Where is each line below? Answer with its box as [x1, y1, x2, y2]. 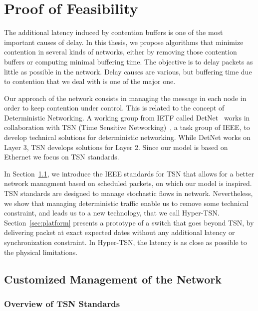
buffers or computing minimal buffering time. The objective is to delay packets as [4, 56, 253, 66]
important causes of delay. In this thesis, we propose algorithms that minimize [4, 36, 244, 47]
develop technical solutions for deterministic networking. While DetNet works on [4, 132, 251, 142]
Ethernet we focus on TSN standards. [4, 151, 119, 162]
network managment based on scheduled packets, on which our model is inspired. [4, 178, 252, 188]
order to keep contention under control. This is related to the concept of [4, 102, 225, 113]
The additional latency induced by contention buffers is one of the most [4, 27, 223, 37]
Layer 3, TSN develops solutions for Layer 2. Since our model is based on [4, 141, 228, 152]
